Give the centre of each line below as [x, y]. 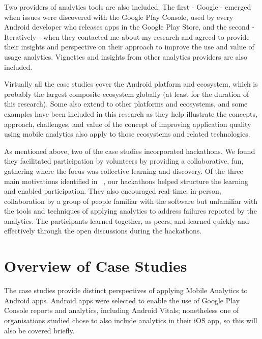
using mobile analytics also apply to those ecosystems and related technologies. [127, 134]
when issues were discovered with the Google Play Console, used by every [119, 17]
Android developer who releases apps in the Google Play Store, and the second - [129, 27]
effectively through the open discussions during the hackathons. [103, 231]
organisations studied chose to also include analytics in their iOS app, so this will [131, 320]
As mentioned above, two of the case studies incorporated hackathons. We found [130, 151]
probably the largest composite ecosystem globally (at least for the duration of [127, 94]
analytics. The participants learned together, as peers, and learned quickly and [127, 220]
